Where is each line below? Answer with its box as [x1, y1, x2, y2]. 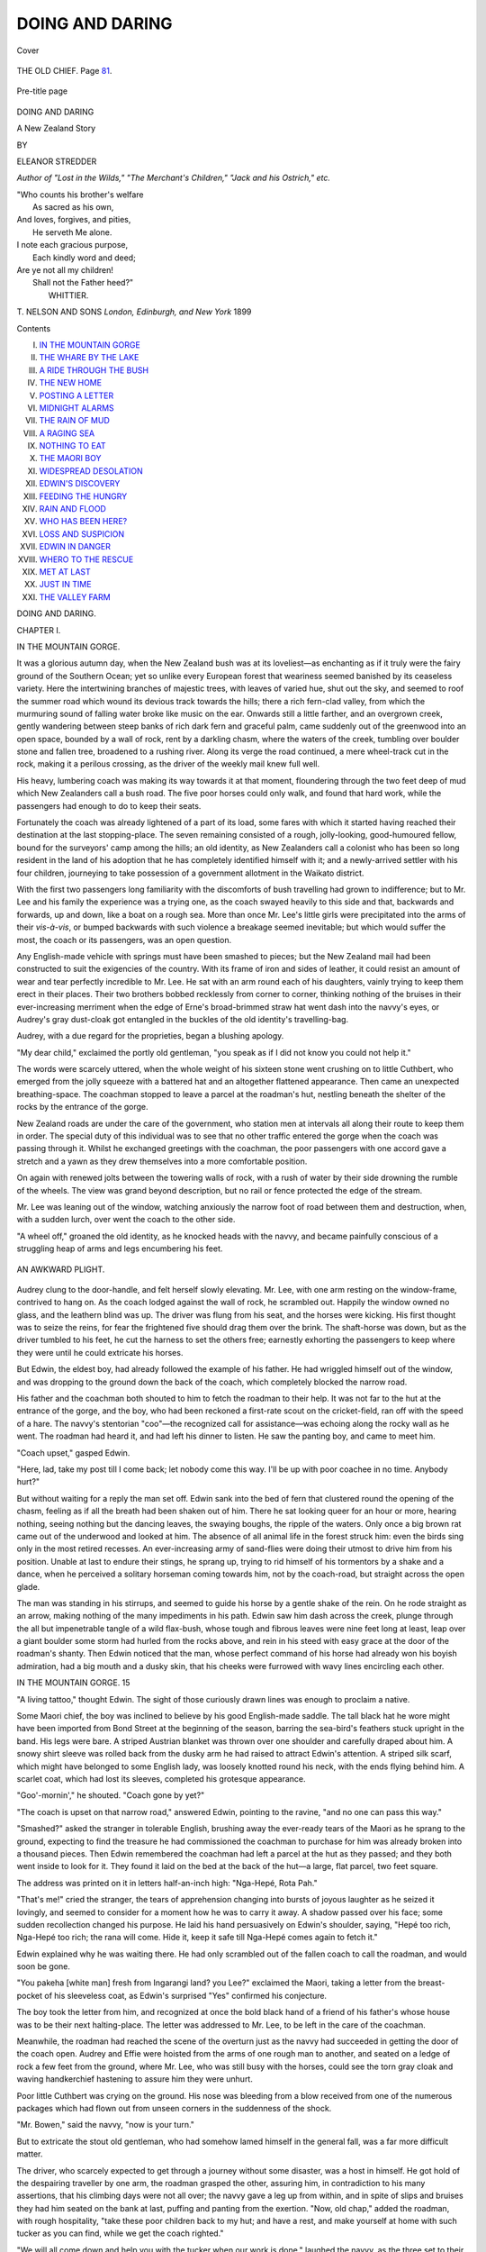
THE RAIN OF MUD [39, 415, 110, 426]
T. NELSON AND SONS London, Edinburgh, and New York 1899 [16, 306, 252, 317]
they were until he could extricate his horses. [16, 1347, 184, 1358]
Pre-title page [16, 86, 67, 96]
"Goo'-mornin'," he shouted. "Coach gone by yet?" [16, 1790, 205, 1801]
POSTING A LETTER [39, 390, 114, 401]
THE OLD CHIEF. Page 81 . [16, 65, 112, 76]
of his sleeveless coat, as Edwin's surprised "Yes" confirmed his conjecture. [44, 1990, 328, 2001]
